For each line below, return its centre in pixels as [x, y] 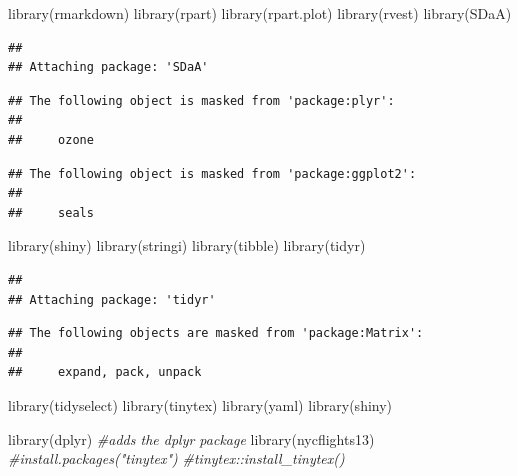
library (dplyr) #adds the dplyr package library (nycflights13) [191, 438]
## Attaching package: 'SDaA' [108, 67]
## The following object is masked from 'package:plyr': [201, 100]
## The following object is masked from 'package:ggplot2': [212, 173]
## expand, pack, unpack [105, 372]
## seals [51, 212]
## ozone [51, 139]
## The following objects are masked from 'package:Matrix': [216, 333]
